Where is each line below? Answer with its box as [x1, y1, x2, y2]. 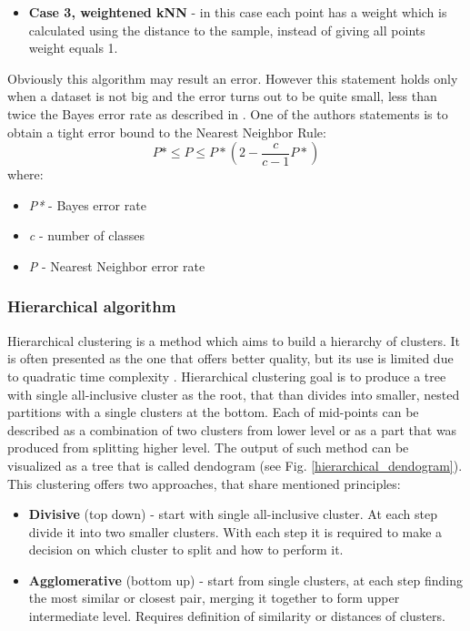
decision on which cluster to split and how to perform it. [28, 540, 344, 559]
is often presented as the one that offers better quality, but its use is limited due [7, 349, 454, 368]
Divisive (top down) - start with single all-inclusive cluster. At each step [28, 504, 438, 524]
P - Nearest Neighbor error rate [28, 256, 205, 275]
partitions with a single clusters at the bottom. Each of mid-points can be [7, 402, 419, 422]
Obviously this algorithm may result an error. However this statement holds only [7, 68, 458, 87]
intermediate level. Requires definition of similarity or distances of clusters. [28, 606, 445, 626]
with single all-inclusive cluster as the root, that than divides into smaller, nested [7, 384, 460, 403]
